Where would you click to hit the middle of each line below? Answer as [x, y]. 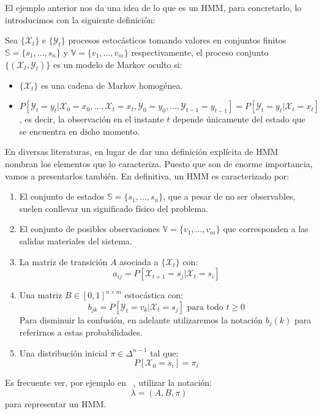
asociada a [139, 261]
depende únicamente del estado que [239, 119]
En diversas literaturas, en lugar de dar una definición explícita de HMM [142, 152]
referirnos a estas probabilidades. [81, 332]
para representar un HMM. [56, 403]
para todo [205, 307]
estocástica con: [154, 295]
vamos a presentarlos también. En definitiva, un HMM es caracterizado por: [147, 175]
